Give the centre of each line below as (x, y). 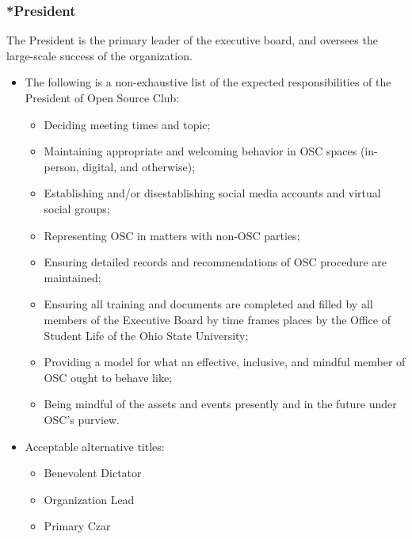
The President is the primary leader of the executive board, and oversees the (192, 40)
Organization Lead (89, 499)
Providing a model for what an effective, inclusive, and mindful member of (225, 362)
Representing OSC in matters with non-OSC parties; (172, 235)
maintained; (72, 277)
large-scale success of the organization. (99, 55)
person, (61, 166)
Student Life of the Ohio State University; (146, 335)
